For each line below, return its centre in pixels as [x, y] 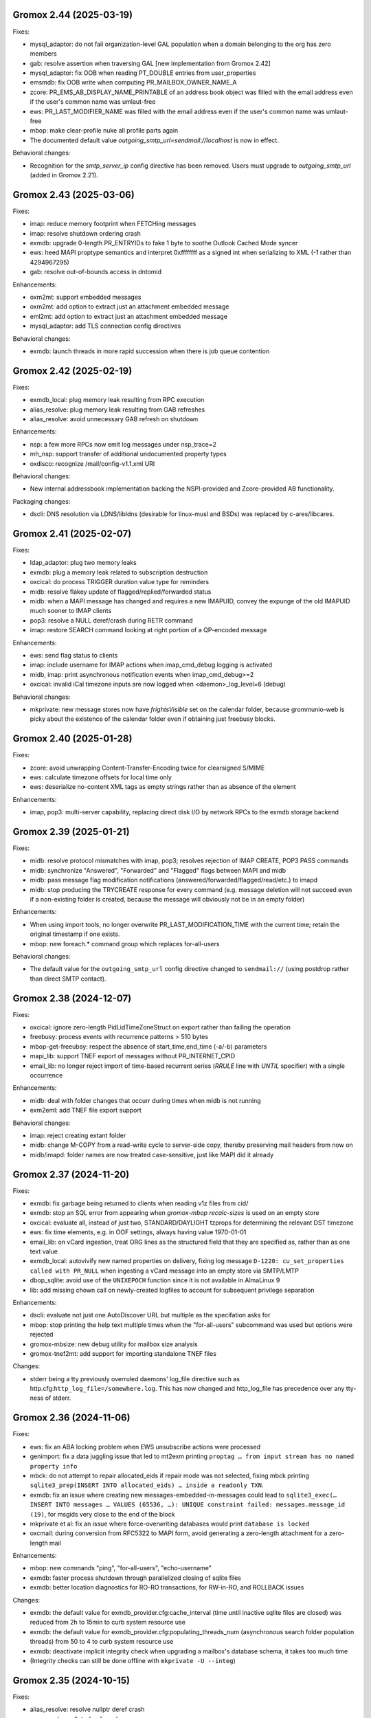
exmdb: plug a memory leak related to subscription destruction [119, 572]
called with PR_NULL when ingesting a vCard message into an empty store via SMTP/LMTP [164, 1271]
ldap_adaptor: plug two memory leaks [83, 563]
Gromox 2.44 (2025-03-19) [73, 15]
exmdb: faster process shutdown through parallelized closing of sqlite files [136, 1578]
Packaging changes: [42, 501]
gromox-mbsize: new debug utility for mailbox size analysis [114, 1344]
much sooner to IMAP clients [71, 611]
